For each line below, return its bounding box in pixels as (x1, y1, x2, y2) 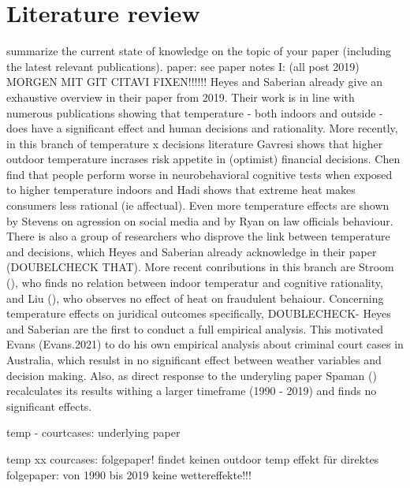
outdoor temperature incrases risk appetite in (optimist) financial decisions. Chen (6, 151, 401, 167)
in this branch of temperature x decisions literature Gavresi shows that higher (6, 135, 383, 151)
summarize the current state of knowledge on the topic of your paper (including (6, 43, 392, 59)
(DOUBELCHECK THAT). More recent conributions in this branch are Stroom (6, 259, 394, 275)
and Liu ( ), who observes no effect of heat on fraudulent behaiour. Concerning (6, 289, 384, 306)
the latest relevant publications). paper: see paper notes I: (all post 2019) (6, 58, 360, 74)
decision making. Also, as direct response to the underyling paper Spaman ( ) (6, 367, 377, 383)
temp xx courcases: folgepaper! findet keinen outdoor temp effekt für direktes (6, 450, 379, 467)
